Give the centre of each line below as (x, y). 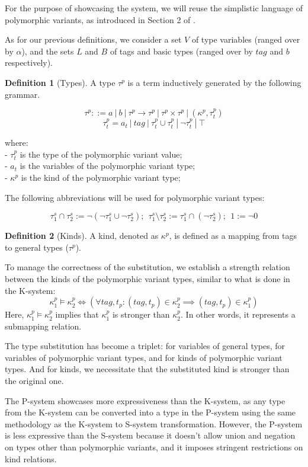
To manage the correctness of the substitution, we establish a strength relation (147, 267)
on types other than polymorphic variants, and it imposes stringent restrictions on (154, 447)
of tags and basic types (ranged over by (181, 51)
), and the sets (48, 51)
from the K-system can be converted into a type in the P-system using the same (150, 412)
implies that (77, 314)
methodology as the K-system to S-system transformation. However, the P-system (154, 423)
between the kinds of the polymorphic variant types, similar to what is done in (147, 278)
